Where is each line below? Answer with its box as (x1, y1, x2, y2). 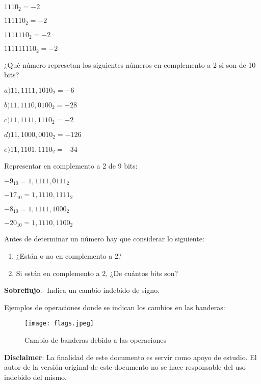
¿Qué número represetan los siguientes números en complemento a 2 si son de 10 (4, 59, 256, 70)
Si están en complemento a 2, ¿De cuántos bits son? (16, 267, 178, 278)
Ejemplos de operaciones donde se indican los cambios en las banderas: (4, 301, 225, 312)
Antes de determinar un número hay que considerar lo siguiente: (4, 233, 204, 244)
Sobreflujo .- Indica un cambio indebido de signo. (4, 285, 160, 295)
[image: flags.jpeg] (24, 320, 94, 327)
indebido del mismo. (4, 371, 67, 382)
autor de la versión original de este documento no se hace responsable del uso (4, 362, 246, 372)
